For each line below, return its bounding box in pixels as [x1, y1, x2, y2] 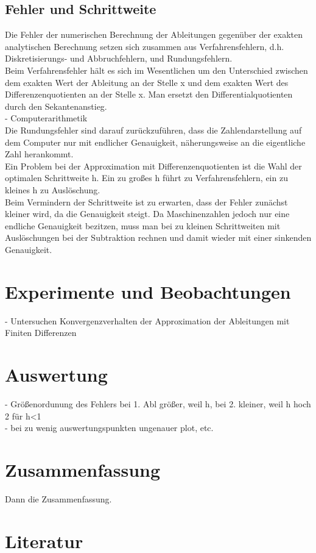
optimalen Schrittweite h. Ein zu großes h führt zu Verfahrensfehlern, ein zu [5, 171, 288, 184]
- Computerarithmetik [5, 112, 88, 124]
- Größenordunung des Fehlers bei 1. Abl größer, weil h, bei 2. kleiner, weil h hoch [5, 397, 311, 410]
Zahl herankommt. [5, 148, 74, 160]
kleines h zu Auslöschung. [5, 183, 100, 196]
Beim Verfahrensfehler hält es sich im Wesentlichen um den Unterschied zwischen [5, 63, 308, 76]
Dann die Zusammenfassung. [5, 492, 112, 505]
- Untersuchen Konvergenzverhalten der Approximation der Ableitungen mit [5, 314, 290, 327]
